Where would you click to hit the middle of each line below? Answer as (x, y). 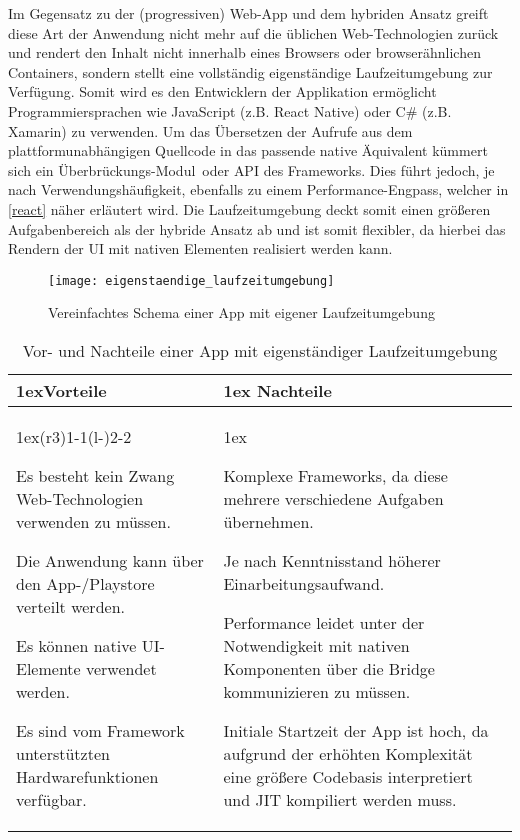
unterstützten (63, 753)
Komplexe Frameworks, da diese (335, 475)
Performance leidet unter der (324, 622)
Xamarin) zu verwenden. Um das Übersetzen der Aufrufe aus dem (210, 130)
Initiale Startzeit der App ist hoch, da (356, 730)
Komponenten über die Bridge (329, 668)
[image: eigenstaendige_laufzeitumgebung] (191, 280)
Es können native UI (88, 645)
